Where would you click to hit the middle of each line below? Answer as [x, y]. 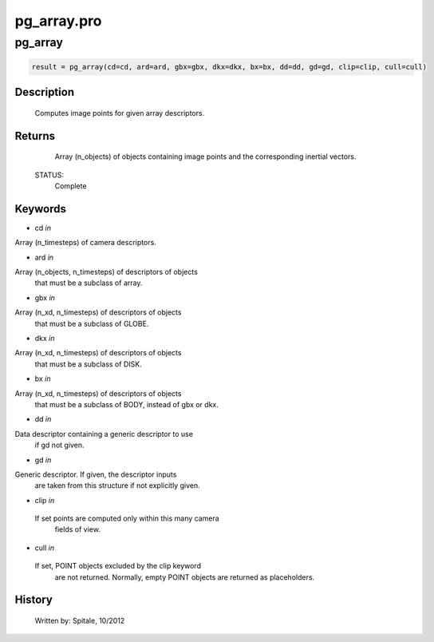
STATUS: [49, 175]
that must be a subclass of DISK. [89, 364]
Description [45, 92]
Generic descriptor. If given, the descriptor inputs [96, 474]
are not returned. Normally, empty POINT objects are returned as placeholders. [185, 577]
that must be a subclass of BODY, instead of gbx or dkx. [127, 404]
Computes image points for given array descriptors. [120, 113]
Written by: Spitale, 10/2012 [80, 621]
